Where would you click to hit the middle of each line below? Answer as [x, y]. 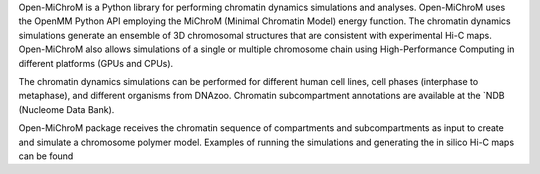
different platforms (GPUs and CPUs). [96, 63]
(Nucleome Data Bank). [66, 109]
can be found [46, 156]
